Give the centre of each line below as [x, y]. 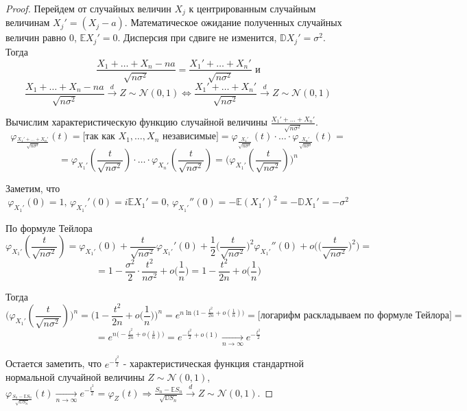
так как [100, 137]
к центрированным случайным [252, 8]
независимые [189, 137]
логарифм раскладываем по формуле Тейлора [355, 316]
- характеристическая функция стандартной [213, 363]
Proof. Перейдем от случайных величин [88, 8]
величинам [28, 22]
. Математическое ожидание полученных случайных [233, 22]
